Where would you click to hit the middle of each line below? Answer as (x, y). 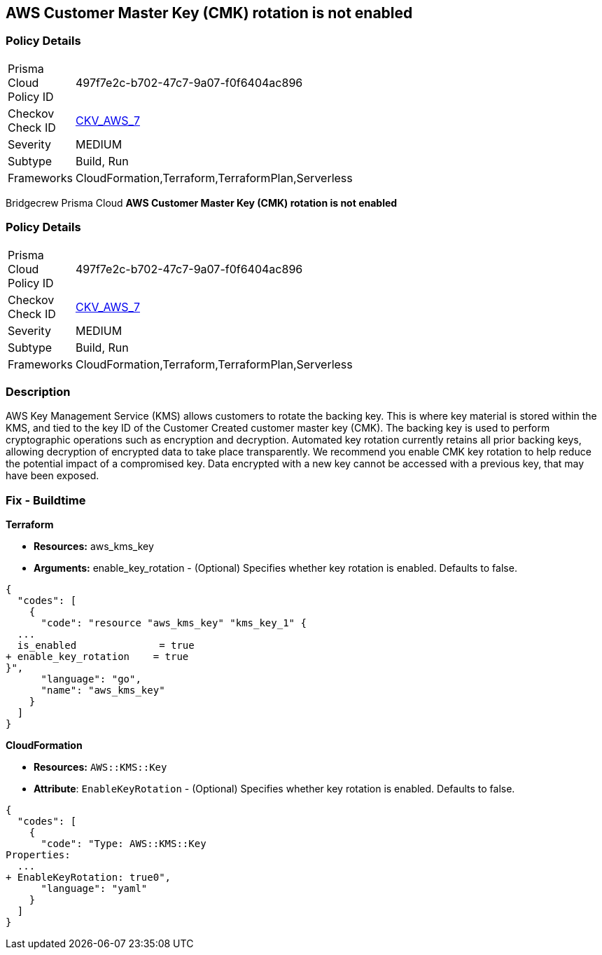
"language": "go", (91, 679)
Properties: (38, 855)
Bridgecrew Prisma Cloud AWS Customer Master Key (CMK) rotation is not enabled (202, 202)
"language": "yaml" (94, 889)
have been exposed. (52, 476)
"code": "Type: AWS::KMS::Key (124, 844)
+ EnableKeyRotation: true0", (89, 878)
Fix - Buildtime (46, 500)
